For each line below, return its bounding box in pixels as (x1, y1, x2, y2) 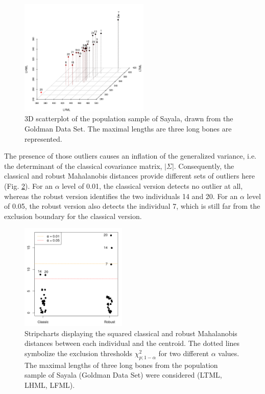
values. (218, 347, 239, 358)
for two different (158, 347, 209, 358)
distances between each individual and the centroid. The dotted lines (25, 338, 240, 348)
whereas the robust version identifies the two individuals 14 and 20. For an (4, 190, 238, 201)
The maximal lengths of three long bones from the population (25, 359, 218, 370)
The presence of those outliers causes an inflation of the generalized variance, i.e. (4, 150, 257, 161)
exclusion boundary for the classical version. (4, 210, 142, 221)
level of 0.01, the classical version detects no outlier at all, (62, 181, 243, 191)
